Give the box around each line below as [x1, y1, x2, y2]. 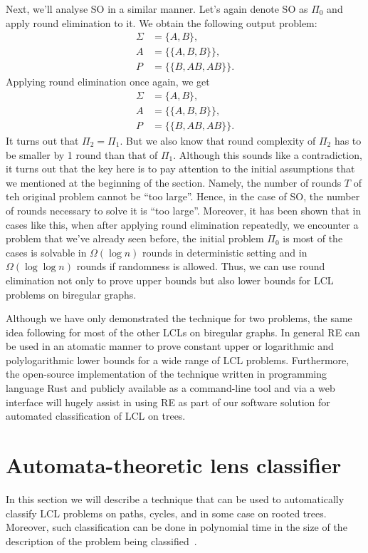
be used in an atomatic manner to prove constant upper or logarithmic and [6, 338, 334, 353]
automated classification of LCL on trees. [6, 408, 186, 423]
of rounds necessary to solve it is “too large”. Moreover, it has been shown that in [6, 202, 362, 217]
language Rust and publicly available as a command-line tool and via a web [6, 381, 335, 396]
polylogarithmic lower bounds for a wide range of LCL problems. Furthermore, [6, 352, 349, 367]
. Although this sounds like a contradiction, [173, 147, 362, 162]
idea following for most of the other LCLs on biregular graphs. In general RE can [6, 324, 360, 339]
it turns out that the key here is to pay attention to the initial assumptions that [6, 161, 355, 176]
